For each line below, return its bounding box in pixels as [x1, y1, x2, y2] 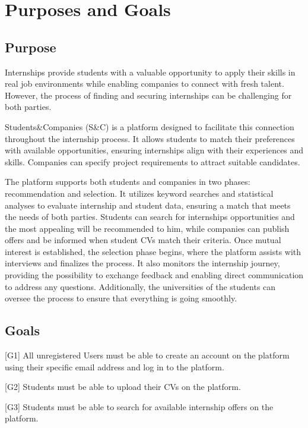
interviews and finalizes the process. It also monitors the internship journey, [5, 257, 280, 269]
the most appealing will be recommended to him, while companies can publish [5, 222, 290, 234]
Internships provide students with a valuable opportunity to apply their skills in [5, 65, 296, 78]
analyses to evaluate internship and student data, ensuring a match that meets [5, 199, 291, 211]
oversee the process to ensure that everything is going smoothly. [5, 292, 237, 304]
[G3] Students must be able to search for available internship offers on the [5, 400, 274, 413]
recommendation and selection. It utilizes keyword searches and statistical [5, 187, 274, 199]
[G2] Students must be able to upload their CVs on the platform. [5, 380, 241, 393]
